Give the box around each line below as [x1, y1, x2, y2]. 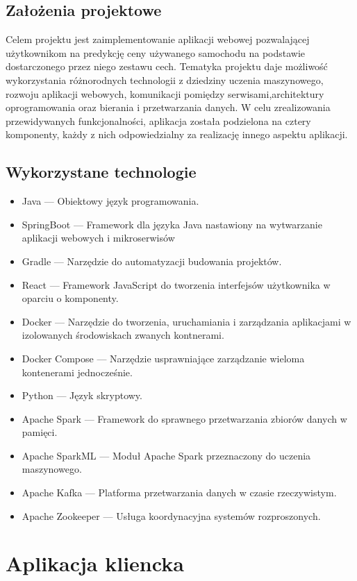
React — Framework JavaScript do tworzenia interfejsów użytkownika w [22, 277, 331, 292]
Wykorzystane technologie [6, 161, 197, 183]
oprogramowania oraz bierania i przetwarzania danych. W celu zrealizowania [6, 100, 331, 115]
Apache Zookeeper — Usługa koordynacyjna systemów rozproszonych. [22, 508, 321, 523]
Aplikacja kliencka [6, 549, 184, 578]
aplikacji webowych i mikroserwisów [22, 230, 175, 245]
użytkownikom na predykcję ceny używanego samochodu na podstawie [6, 45, 306, 60]
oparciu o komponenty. [22, 291, 119, 305]
